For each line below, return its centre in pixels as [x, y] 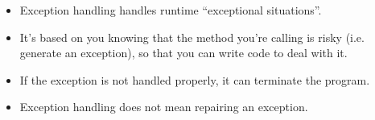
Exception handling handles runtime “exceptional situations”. [171, 10]
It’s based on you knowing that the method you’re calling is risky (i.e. [192, 37]
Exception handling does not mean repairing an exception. [164, 107]
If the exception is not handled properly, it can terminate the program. [195, 79]
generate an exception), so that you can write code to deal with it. [183, 53]
